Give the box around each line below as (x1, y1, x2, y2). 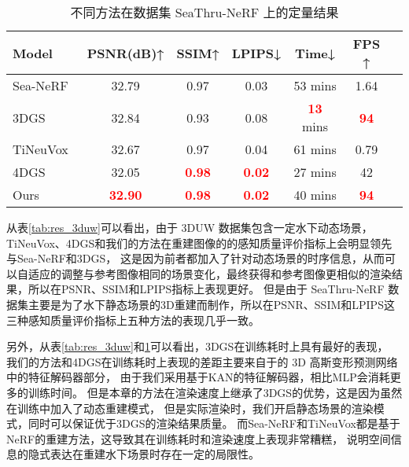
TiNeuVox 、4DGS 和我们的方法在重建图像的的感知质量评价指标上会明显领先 (6, 234, 392, 251)
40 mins (293, 186, 337, 204)
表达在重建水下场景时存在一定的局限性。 (50, 446, 260, 462)
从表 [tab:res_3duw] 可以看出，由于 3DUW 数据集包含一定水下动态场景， (6, 219, 373, 235)
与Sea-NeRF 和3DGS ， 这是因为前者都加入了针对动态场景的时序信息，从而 (6, 250, 385, 267)
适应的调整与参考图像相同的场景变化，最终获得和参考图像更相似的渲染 (28, 265, 392, 281)
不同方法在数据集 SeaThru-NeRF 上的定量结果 (70, 3, 339, 21)
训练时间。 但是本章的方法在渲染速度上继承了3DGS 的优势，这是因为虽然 (28, 384, 403, 400)
